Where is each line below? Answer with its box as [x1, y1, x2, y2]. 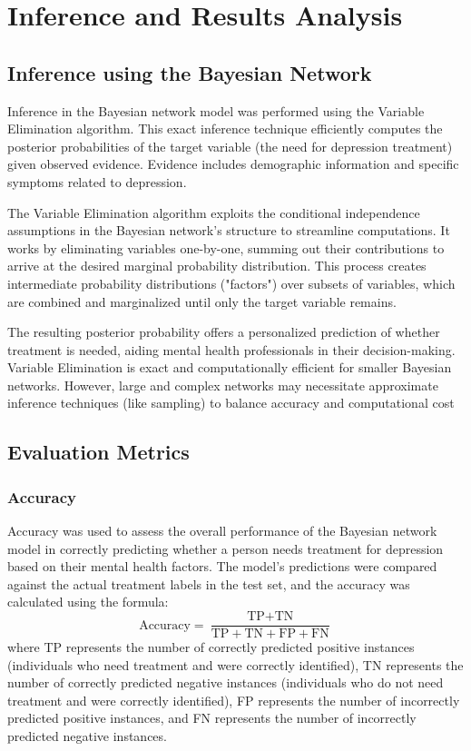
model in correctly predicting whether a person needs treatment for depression [7, 539, 444, 558]
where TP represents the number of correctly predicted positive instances [7, 637, 415, 657]
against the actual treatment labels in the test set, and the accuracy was [7, 574, 410, 593]
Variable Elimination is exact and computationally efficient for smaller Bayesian [7, 358, 452, 377]
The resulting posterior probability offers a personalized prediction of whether [7, 322, 440, 341]
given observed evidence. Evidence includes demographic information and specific [7, 154, 459, 173]
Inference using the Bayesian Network [7, 58, 372, 86]
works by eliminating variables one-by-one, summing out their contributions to [7, 238, 445, 257]
